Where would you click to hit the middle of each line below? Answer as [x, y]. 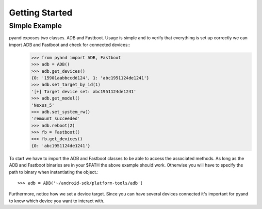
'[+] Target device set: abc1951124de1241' [84, 91]
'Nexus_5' [43, 105]
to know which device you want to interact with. [57, 201]
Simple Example [35, 26]
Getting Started [41, 13]
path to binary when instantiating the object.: [54, 172]
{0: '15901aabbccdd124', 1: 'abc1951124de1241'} [90, 78]
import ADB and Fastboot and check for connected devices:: [70, 45]
